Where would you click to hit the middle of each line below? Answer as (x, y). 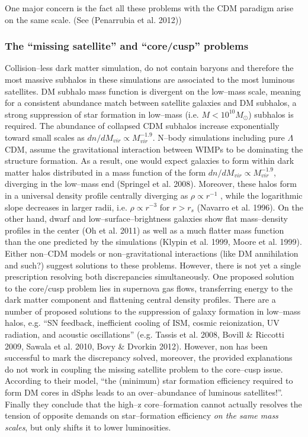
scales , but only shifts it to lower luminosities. (88, 427)
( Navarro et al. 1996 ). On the (250, 207)
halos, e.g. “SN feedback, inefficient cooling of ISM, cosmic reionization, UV (142, 323)
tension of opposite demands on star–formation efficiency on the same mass (142, 415)
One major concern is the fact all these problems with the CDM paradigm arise (149, 8)
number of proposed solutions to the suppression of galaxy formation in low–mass (153, 311)
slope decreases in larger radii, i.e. (66, 207)
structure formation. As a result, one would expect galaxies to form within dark (150, 161)
